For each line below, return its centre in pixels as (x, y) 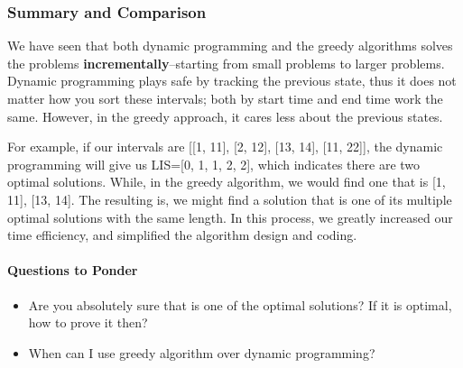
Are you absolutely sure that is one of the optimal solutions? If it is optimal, (240, 304)
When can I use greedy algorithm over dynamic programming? (202, 352)
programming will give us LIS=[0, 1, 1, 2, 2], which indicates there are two (214, 164)
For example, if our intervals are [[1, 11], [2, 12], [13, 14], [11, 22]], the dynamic (225, 147)
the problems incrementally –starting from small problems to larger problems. (226, 63)
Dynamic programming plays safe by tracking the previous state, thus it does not (232, 81)
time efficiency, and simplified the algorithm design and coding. (182, 235)
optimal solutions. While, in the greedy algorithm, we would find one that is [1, (227, 182)
